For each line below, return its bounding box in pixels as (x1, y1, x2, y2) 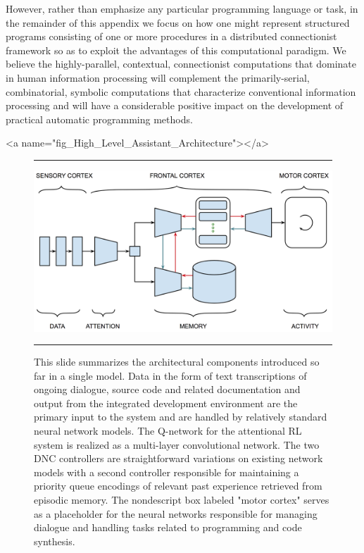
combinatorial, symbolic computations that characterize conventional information (6, 84, 356, 99)
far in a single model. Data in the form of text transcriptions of (34, 368, 307, 383)
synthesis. (34, 533, 75, 548)
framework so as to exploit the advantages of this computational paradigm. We (6, 42, 346, 57)
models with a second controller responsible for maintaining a (34, 464, 299, 479)
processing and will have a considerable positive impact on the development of (6, 98, 344, 113)
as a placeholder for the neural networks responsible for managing (34, 506, 318, 521)
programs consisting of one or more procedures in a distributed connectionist (6, 29, 337, 44)
